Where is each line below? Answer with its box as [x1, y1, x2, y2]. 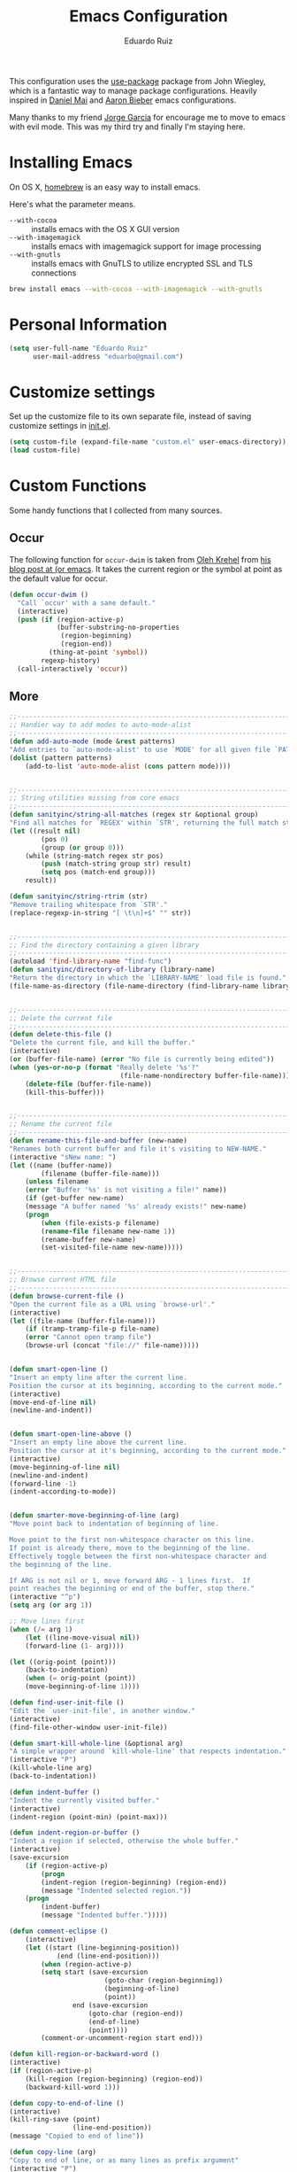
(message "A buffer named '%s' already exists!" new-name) [25, 1202, 247, 1211]
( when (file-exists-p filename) [41, 1218, 161, 1228]
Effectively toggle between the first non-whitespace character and [9, 1552, 267, 1561]
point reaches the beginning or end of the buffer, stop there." [9, 1584, 255, 1594]
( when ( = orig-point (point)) [25, 1674, 137, 1683]
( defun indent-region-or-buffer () [9, 1828, 141, 1837]
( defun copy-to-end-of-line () [9, 2098, 125, 2107]
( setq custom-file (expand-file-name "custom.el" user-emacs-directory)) [9, 438, 287, 446]
